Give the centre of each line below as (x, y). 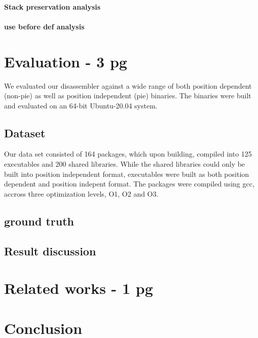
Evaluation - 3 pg (66, 61)
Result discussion (50, 251)
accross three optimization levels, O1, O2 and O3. (81, 193)
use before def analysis (44, 26)
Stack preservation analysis (52, 6)
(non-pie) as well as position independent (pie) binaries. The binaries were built (128, 96)
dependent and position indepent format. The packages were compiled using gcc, (129, 184)
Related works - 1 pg (79, 288)
